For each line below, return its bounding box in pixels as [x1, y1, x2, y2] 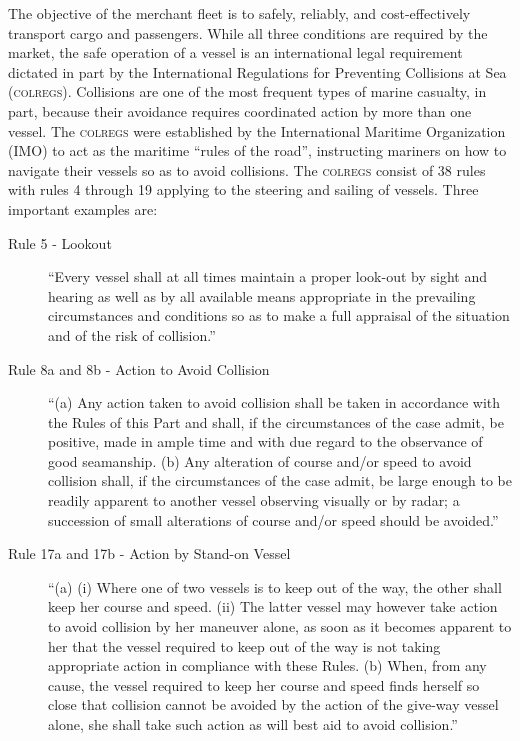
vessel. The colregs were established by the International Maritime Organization [8, 120, 506, 141]
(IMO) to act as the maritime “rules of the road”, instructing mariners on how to [8, 140, 507, 161]
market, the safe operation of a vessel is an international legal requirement [8, 42, 463, 63]
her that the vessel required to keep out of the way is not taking [48, 635, 441, 656]
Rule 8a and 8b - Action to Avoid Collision [8, 358, 270, 379]
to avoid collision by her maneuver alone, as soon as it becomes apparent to [48, 616, 512, 637]
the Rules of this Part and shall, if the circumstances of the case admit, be [48, 411, 504, 432]
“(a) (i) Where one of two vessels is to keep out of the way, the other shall [48, 576, 502, 597]
